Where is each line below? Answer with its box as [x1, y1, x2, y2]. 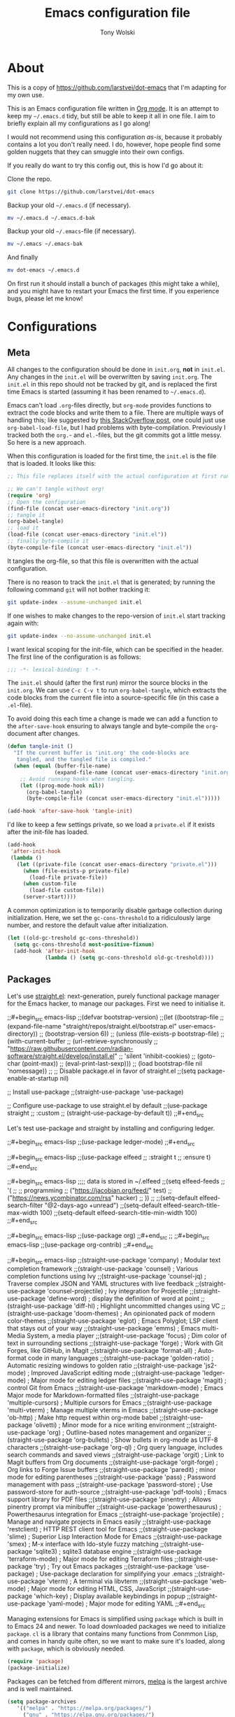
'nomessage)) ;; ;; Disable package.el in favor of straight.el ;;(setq [7, 1066, 197, 1076]
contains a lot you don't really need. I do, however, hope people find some [7, 140, 221, 148]
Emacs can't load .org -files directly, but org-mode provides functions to [7, 401, 212, 410]
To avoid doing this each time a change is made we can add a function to [7, 714, 218, 723]
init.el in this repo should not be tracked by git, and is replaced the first [7, 380, 218, 389]
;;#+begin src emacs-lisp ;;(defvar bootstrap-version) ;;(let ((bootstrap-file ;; [7, 1013, 225, 1023]
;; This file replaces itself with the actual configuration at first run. [7, 473, 233, 480]
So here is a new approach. [7, 438, 86, 447]
